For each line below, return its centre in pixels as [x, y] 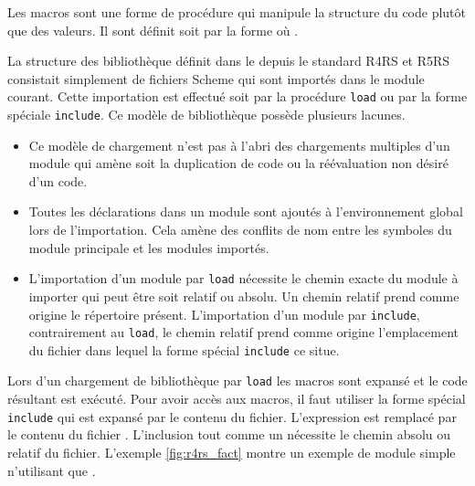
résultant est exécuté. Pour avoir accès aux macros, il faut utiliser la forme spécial [237, 399]
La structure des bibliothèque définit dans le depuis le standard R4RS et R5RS [229, 61]
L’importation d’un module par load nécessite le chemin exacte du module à [243, 278]
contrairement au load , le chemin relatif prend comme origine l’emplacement [243, 332]
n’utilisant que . [52, 470]
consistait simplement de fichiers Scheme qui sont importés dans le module [216, 78]
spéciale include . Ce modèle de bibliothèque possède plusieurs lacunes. [206, 115]
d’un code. [58, 180]
